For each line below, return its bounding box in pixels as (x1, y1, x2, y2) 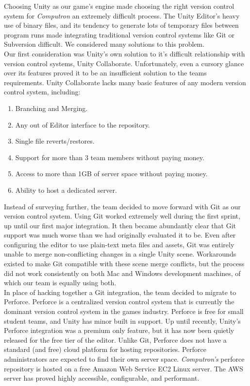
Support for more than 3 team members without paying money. (15, 152, 204, 162)
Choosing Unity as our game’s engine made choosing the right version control (4, 1, 234, 11)
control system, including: (4, 87, 81, 97)
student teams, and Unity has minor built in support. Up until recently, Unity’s (4, 315, 241, 326)
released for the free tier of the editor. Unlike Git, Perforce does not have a (4, 334, 227, 345)
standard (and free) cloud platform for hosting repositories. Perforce (4, 344, 206, 354)
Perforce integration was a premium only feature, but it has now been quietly (4, 325, 234, 335)
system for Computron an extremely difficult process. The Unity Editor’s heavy (4, 10, 240, 20)
